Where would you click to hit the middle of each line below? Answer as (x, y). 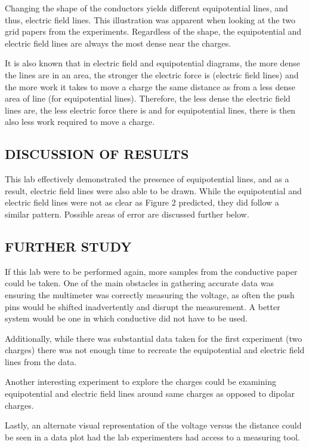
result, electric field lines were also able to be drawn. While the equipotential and (153, 190)
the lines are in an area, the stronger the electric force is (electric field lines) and (152, 74)
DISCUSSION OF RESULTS (97, 154)
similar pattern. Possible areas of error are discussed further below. (127, 214)
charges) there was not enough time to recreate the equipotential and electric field (155, 350)
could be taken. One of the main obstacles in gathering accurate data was (140, 283)
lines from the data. (41, 361)
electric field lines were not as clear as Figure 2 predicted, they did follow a (142, 202)
